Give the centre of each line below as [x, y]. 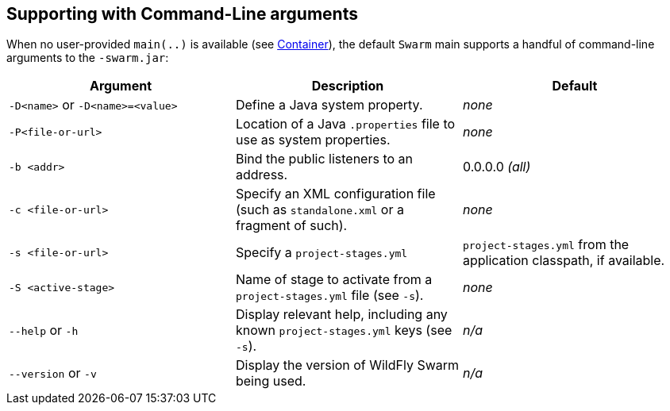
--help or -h [44, 330]
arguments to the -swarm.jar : [88, 58]
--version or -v [53, 373]
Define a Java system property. [329, 105]
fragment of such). [291, 226]
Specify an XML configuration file [335, 194]
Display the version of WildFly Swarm [347, 365]
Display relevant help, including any [341, 315]
